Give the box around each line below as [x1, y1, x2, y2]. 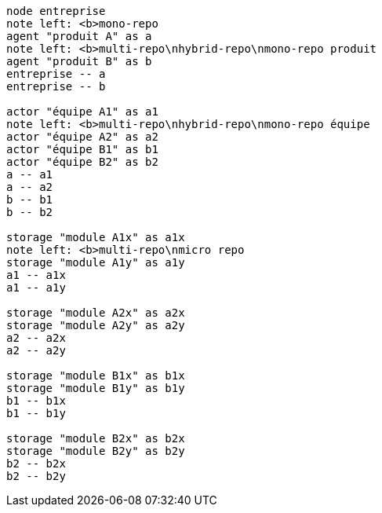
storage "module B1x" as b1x [6, 369, 185, 382]
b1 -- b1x [6, 394, 66, 407]
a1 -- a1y [6, 281, 66, 294]
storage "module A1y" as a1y [6, 256, 185, 269]
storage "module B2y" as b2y [6, 445, 185, 457]
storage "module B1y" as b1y [6, 382, 185, 394]
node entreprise [6, 5, 106, 17]
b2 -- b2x [6, 457, 66, 470]
